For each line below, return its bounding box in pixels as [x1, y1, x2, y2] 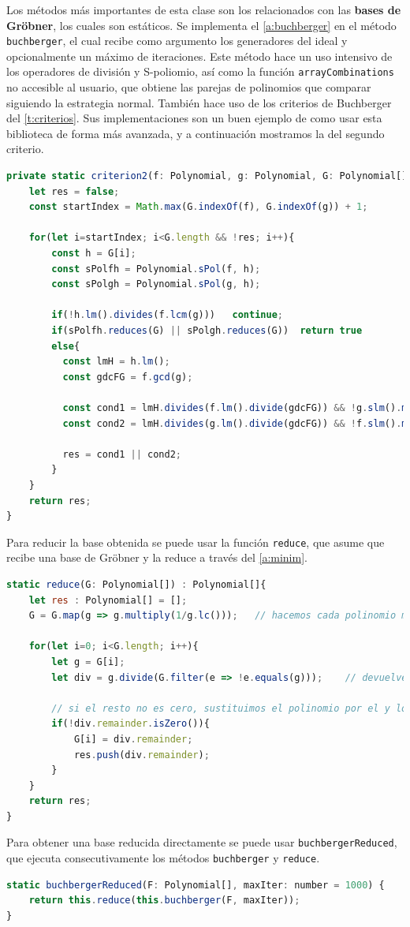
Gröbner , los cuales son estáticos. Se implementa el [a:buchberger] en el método [6, 17, 397, 33]
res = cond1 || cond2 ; [62, 448, 181, 460]
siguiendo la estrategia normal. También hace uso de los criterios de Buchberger [6, 94, 392, 110]
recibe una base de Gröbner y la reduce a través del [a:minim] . [6, 549, 307, 566]
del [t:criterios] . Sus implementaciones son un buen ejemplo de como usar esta [6, 110, 382, 126]
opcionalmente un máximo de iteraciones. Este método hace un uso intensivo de [6, 47, 393, 64]
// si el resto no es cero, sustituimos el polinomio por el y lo [51, 702, 408, 714]
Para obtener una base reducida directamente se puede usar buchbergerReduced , [6, 834, 397, 850]
